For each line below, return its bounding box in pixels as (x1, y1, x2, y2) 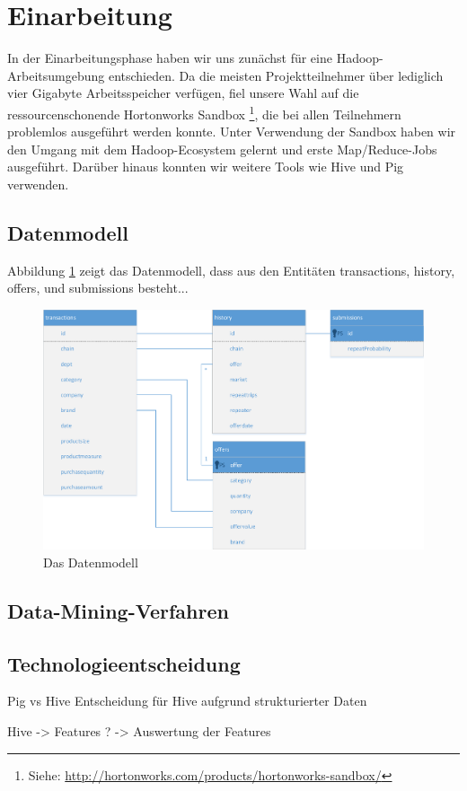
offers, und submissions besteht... (7, 278, 189, 297)
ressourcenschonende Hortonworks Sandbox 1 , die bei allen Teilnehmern (7, 101, 401, 123)
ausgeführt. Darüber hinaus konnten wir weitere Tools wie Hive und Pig (7, 157, 404, 176)
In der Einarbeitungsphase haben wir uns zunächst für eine (7, 48, 332, 67)
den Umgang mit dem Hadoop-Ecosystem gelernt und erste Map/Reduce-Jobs (7, 139, 437, 158)
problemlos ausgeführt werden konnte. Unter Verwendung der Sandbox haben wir (7, 122, 456, 141)
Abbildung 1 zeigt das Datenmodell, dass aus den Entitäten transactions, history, (7, 260, 455, 279)
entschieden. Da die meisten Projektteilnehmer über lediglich (108, 66, 444, 84)
